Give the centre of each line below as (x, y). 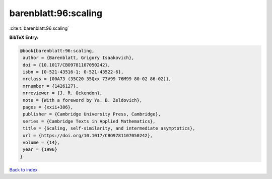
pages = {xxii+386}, (48, 107)
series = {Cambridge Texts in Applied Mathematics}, (89, 121)
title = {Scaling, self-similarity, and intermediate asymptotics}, (109, 128)
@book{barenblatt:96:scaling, (57, 51)
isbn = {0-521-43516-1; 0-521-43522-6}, (73, 72)
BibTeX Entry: (24, 37)
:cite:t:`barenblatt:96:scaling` (39, 28)
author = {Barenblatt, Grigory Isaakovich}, (79, 58)
